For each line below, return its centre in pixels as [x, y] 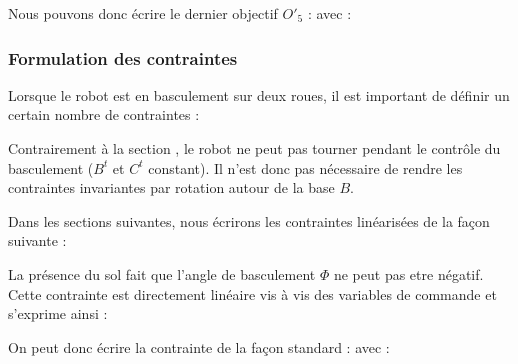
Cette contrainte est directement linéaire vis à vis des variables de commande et [252, 293]
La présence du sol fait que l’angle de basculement [162, 273]
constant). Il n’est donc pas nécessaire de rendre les [305, 167]
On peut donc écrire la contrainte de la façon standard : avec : [199, 346]
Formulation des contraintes [123, 57]
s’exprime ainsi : [58, 313]
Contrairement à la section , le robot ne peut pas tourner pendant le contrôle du [254, 148]
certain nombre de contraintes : [104, 114]
